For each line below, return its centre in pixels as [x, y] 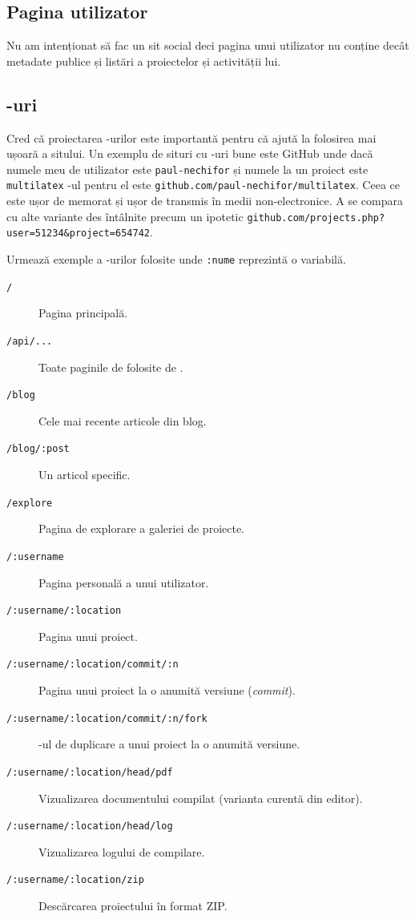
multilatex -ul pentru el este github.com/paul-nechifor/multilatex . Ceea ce [203, 185]
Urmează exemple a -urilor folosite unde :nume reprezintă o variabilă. [176, 259]
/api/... [30, 341]
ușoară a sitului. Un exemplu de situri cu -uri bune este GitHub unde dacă [190, 153]
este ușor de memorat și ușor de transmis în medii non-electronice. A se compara [205, 201]
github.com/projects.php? [316, 218]
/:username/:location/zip [75, 880]
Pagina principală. [83, 313]
